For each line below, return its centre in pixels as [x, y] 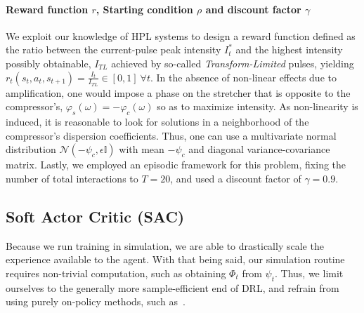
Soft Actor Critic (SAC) [95, 216]
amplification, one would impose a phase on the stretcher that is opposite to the [178, 92]
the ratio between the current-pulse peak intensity [113, 49]
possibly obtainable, [48, 63]
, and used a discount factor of [236, 178]
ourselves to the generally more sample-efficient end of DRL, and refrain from [173, 287]
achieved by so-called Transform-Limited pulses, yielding [233, 63]
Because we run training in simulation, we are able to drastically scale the [165, 245]
